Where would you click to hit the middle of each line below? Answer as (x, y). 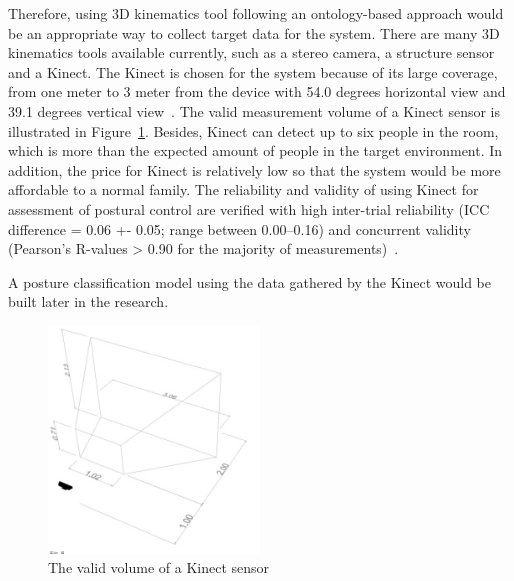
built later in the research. (88, 301)
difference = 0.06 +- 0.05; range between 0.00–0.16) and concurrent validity (239, 228)
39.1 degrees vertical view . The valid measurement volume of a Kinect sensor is (254, 110)
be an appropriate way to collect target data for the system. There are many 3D (254, 32)
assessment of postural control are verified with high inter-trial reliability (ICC (249, 208)
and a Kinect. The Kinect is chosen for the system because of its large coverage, (253, 71)
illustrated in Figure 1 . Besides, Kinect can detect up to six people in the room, (253, 130)
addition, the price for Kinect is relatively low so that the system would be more (254, 169)
